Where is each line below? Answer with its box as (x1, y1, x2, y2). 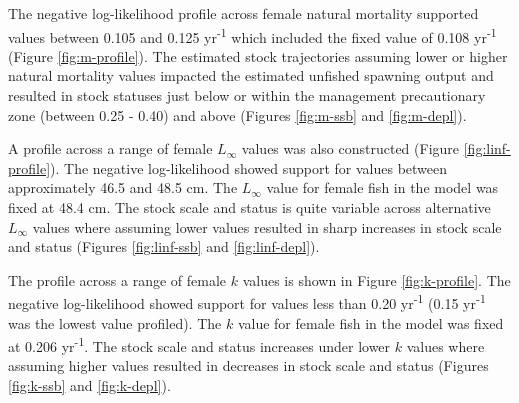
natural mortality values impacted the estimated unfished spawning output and (8, 65, 494, 86)
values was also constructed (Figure (241, 138, 460, 159)
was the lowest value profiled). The (8, 312, 222, 333)
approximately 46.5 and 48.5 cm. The (8, 177, 238, 198)
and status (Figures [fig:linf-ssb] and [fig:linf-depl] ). (8, 236, 320, 257)
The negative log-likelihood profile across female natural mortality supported (8, 3, 479, 23)
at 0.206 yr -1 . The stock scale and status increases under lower (8, 333, 391, 356)
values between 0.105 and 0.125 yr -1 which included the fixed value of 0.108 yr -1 (8, 23, 497, 47)
